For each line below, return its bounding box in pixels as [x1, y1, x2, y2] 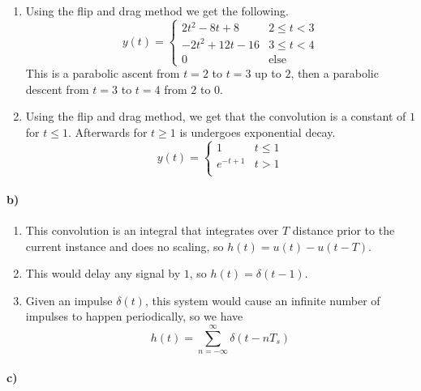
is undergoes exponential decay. [179, 123, 336, 140]
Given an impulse [25, 291, 113, 308]
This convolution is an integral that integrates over [25, 222, 279, 239]
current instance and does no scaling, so [25, 237, 224, 254]
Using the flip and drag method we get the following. [25, 2, 289, 19]
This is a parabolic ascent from [25, 65, 180, 82]
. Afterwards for [67, 123, 148, 140]
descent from [25, 80, 89, 97]
